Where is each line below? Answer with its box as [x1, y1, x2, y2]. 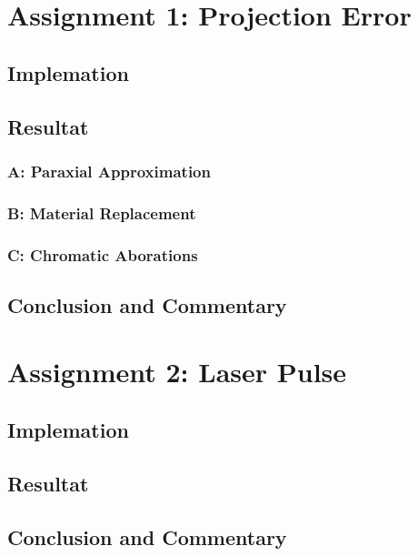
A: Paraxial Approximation [7, 159, 211, 182]
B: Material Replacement [7, 201, 196, 224]
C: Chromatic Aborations [7, 243, 198, 266]
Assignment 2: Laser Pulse [7, 353, 347, 390]
